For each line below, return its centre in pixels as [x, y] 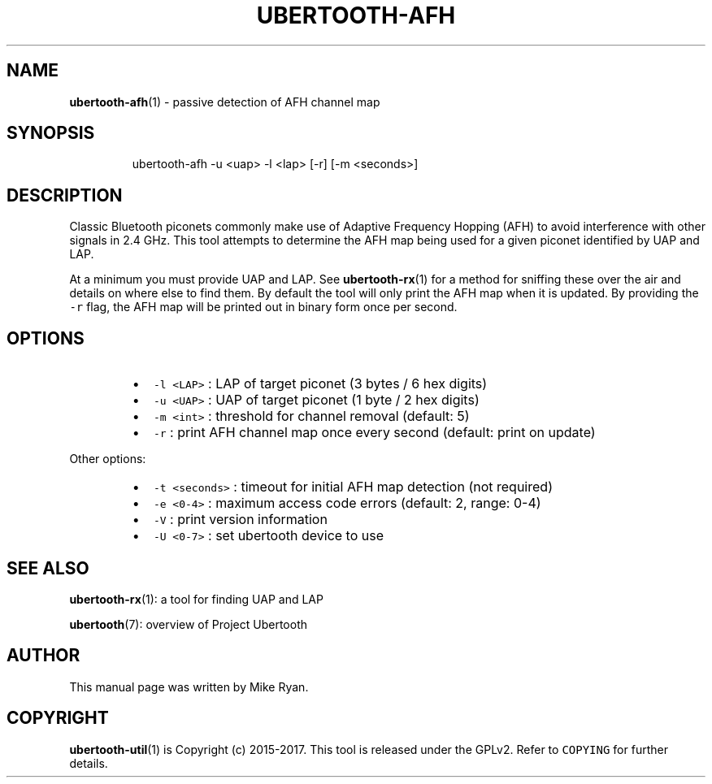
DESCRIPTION [65, 195]
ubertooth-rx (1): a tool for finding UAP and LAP [196, 599]
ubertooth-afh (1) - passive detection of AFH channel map [225, 102]
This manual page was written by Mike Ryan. [189, 687]
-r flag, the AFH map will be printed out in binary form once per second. [263, 307]
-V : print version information [240, 520]
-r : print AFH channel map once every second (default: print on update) [374, 433]
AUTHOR [43, 656]
